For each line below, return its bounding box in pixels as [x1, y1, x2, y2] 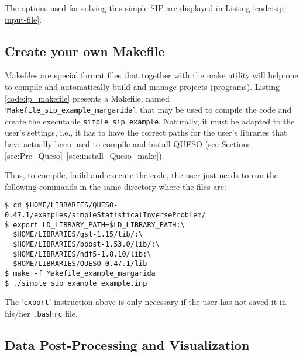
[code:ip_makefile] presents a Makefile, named [5, 92, 170, 104]
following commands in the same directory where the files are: [5, 180, 226, 192]
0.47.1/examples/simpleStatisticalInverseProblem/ [5, 211, 206, 220]
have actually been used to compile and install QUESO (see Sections [5, 138, 251, 150]
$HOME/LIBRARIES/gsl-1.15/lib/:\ [13, 230, 143, 239]
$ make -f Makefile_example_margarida [5, 269, 156, 278]
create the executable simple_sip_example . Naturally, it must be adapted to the [5, 115, 295, 127]
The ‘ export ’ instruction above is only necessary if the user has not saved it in [5, 296, 287, 308]
